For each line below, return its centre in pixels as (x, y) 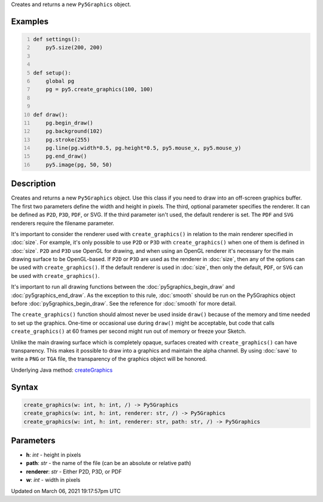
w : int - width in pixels (53, 480)
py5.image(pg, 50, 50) (79, 165)
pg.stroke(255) (68, 140)
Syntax (25, 387)
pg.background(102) (74, 131)
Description (33, 184)
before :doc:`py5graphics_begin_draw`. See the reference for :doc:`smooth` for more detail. (124, 304)
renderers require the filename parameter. (63, 223)
